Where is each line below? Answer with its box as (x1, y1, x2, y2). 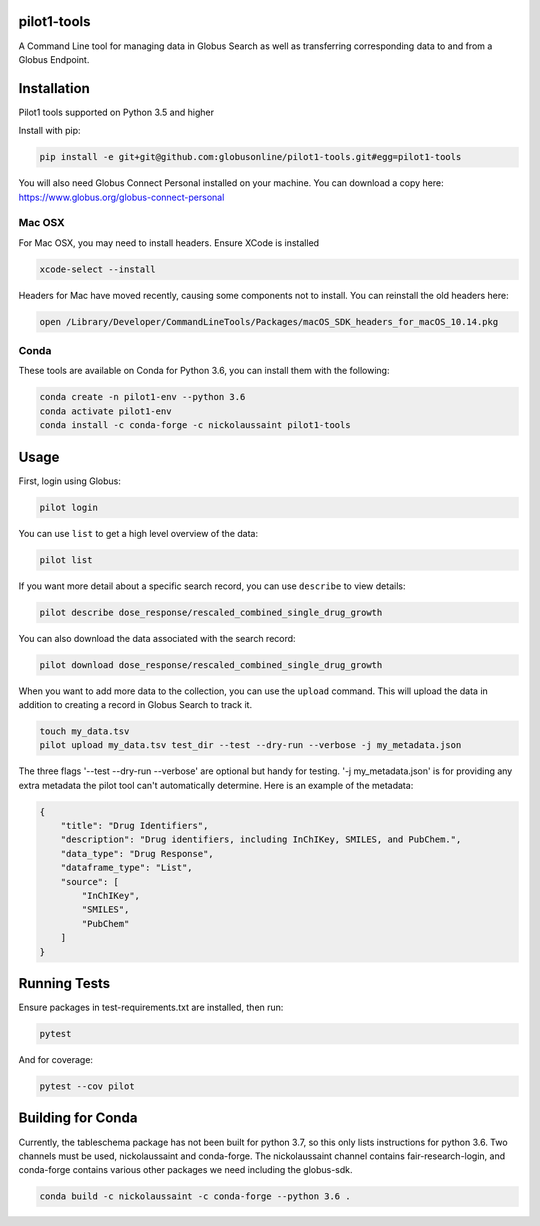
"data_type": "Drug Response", (60, 848, 214, 859)
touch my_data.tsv (39, 725, 130, 737)
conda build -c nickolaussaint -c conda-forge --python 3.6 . (39, 1191, 351, 1202)
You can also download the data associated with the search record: (18, 632, 296, 644)
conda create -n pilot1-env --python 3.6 (39, 391, 246, 403)
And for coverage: (18, 1054, 94, 1066)
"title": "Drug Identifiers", (60, 820, 209, 832)
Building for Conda (18, 1110, 138, 1127)
